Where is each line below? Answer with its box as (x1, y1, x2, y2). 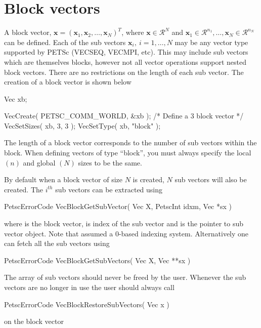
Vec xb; (4, 93, 27, 104)
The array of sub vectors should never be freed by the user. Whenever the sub (4, 272, 246, 282)
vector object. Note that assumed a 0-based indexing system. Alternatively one (4, 228, 249, 238)
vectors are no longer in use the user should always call (4, 282, 175, 292)
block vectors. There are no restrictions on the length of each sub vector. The (4, 66, 244, 77)
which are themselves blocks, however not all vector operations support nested (4, 56, 246, 67)
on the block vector (4, 316, 64, 326)
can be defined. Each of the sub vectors (4, 36, 126, 47)
